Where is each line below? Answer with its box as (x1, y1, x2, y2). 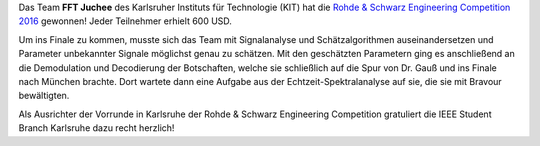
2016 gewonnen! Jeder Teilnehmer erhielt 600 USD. (18, 15, 232, 27)
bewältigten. (18, 90, 70, 102)
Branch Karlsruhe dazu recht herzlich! (18, 122, 175, 134)
